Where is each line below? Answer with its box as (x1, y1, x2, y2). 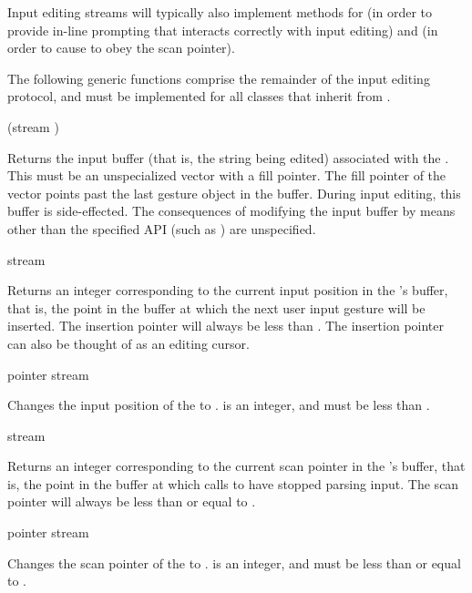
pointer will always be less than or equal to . (7, 492, 256, 511)
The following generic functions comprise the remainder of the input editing (7, 68, 430, 87)
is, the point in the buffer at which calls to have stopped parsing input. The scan (7, 474, 459, 493)
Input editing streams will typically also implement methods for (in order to (7, 3, 432, 21)
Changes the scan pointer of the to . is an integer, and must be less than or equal (7, 553, 461, 572)
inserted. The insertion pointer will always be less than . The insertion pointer (7, 316, 444, 335)
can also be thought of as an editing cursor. (7, 333, 250, 353)
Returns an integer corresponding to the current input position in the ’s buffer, (7, 281, 448, 300)
